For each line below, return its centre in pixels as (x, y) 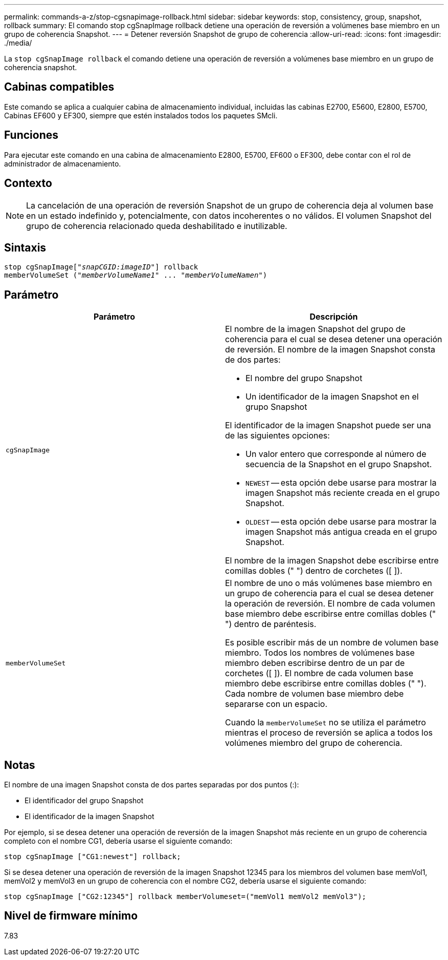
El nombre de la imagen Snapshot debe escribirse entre (332, 561)
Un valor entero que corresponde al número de (336, 454)
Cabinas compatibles (59, 87)
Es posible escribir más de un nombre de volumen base (332, 643)
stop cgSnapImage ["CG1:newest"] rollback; (93, 857)
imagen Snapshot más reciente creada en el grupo (343, 493)
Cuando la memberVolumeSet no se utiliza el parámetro (326, 723)
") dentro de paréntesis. (271, 624)
